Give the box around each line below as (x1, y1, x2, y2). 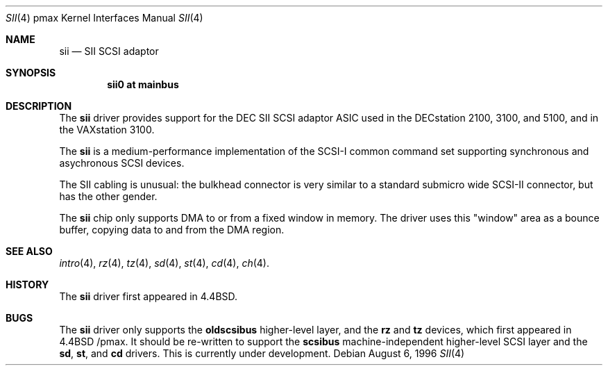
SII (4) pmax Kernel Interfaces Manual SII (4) (6, 12, 203, 24)
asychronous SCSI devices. (59, 157, 185, 169)
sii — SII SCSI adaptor (59, 45, 159, 57)
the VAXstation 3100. (59, 124, 155, 135)
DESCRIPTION (6, 100, 72, 112)
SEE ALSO (6, 245, 53, 257)
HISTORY (6, 279, 49, 290)
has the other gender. (59, 190, 158, 202)
